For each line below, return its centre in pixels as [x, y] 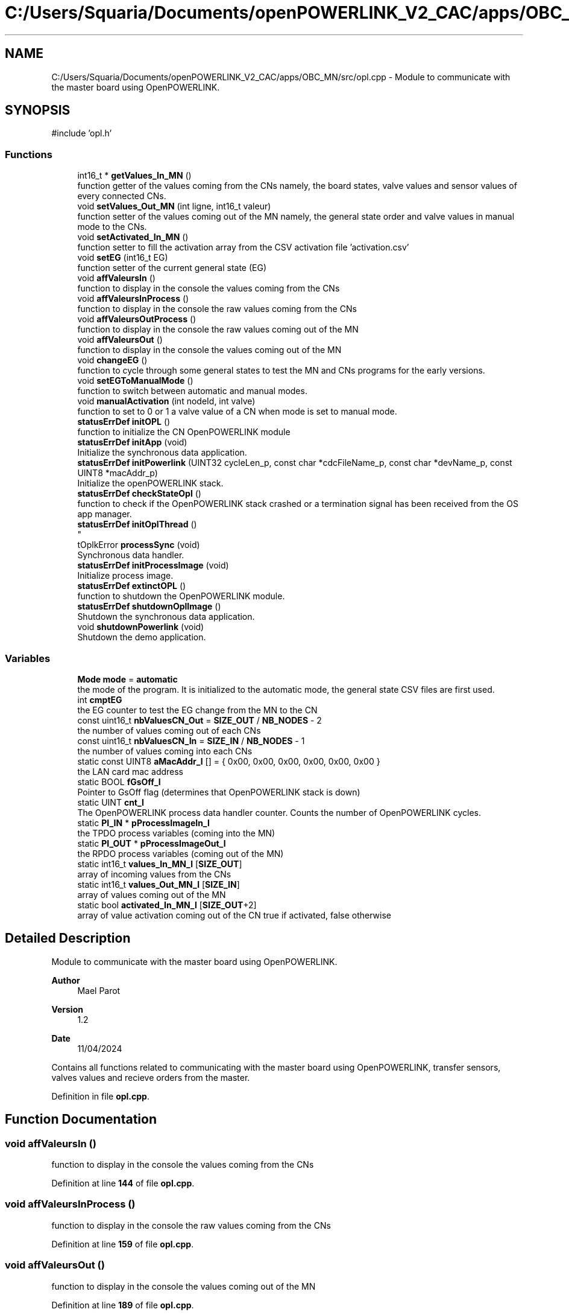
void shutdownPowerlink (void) [141, 627]
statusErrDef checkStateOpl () [139, 494]
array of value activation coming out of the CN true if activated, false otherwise [234, 915]
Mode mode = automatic [127, 679]
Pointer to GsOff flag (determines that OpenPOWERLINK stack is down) [219, 792]
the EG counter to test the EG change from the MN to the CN [197, 710]
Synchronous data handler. [131, 555]
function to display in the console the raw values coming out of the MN [218, 330]
